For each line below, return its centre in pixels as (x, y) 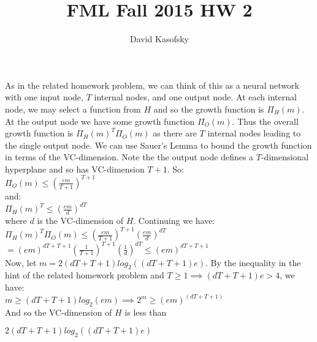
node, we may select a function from (73, 109)
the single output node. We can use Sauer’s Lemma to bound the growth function (158, 145)
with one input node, (44, 97)
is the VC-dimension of (80, 221)
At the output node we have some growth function (100, 121)
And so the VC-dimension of (59, 312)
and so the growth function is (209, 109)
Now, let (21, 262)
